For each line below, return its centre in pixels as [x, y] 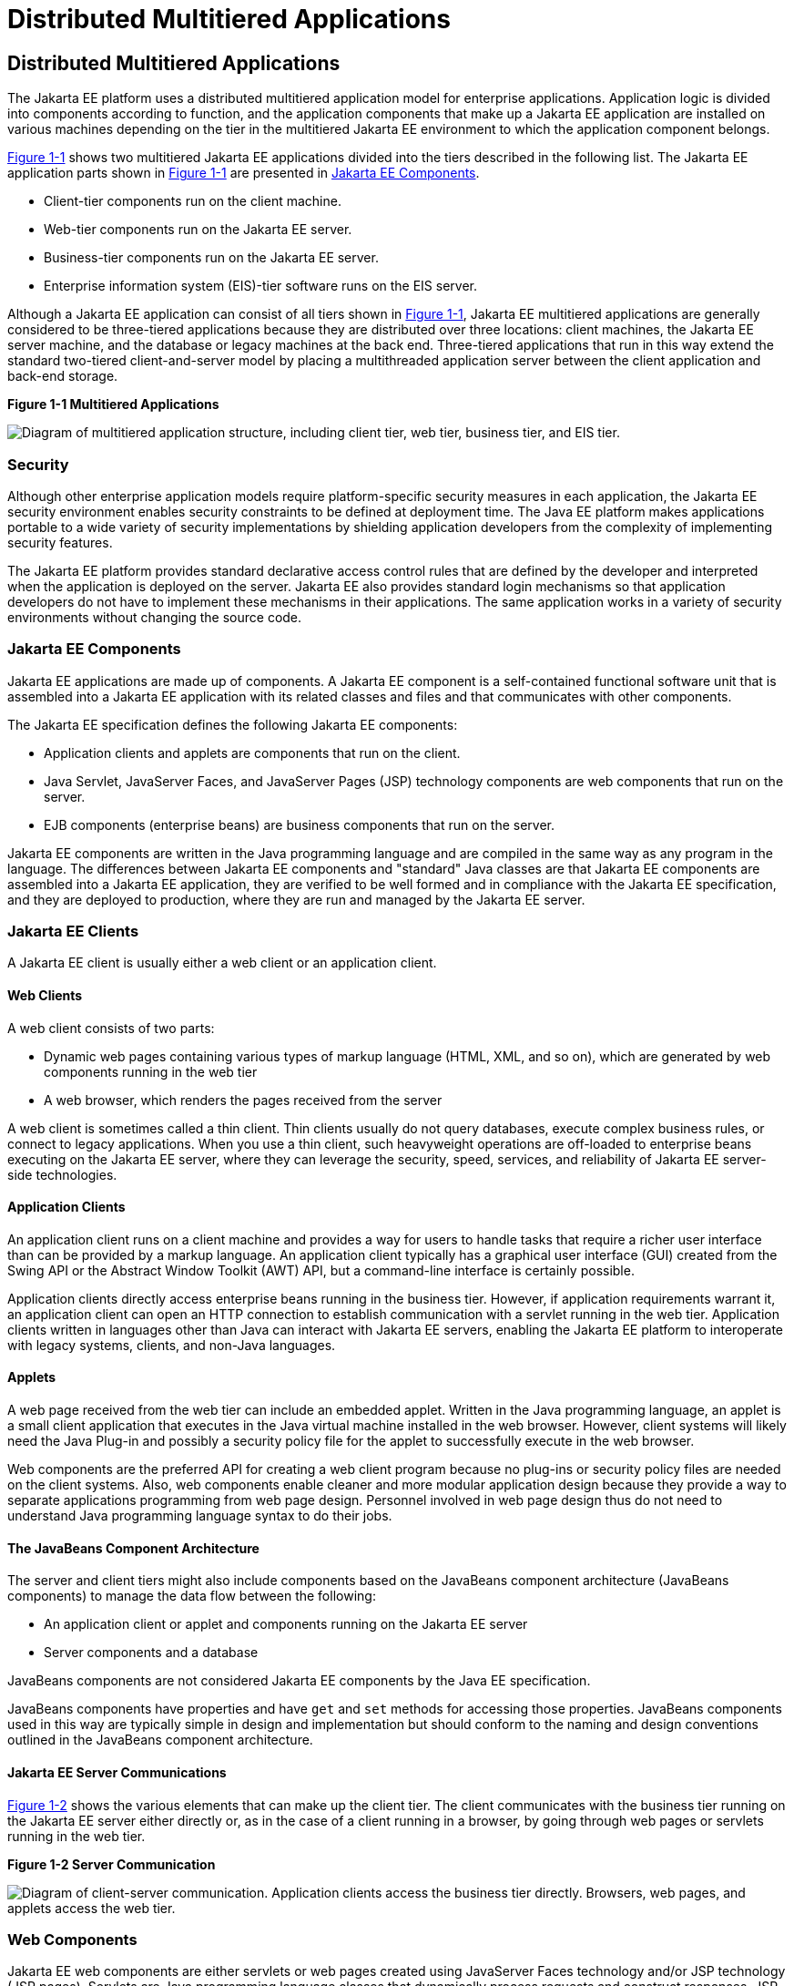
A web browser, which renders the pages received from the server [243, 1100]
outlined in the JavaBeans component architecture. [160, 1740]
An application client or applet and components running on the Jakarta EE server [286, 1624]
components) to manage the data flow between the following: [192, 1596]
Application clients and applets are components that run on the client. [252, 752]
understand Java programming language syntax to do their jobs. [200, 1516]
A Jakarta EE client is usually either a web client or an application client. [222, 963]
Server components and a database [151, 1653]
